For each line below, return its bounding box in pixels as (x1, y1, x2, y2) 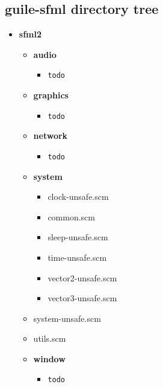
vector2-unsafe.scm (48, 271, 117, 284)
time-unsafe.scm (48, 251, 107, 263)
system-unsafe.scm (33, 312, 101, 324)
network (33, 129, 68, 142)
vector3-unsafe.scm (48, 292, 117, 304)
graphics (33, 89, 69, 101)
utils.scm (33, 332, 66, 345)
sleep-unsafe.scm (48, 231, 108, 243)
